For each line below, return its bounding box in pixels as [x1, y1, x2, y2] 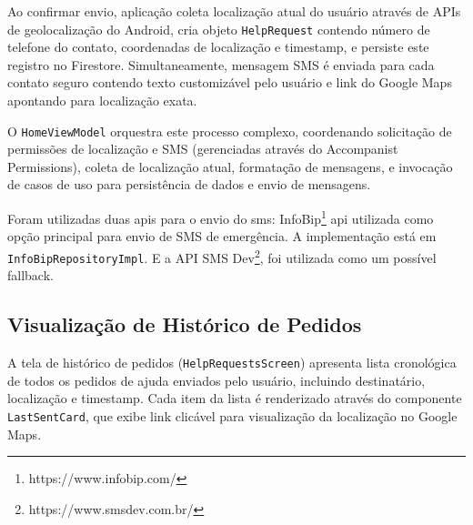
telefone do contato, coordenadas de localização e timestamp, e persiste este [7, 37, 429, 56]
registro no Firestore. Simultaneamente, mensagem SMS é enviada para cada [7, 55, 435, 74]
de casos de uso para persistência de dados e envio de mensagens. [7, 175, 371, 194]
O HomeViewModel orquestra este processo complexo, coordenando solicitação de [7, 121, 452, 140]
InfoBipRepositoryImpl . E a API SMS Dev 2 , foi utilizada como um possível [7, 245, 437, 267]
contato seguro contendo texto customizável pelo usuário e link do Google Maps [7, 73, 452, 92]
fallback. [7, 266, 54, 285]
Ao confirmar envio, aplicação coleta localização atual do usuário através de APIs [7, 2, 461, 20]
